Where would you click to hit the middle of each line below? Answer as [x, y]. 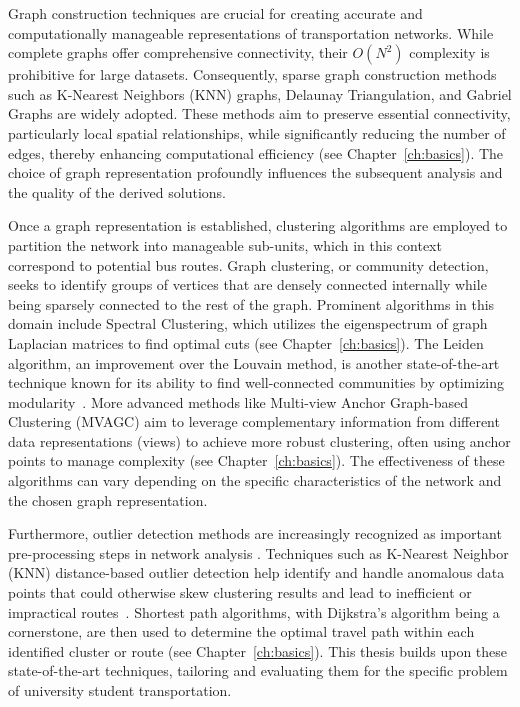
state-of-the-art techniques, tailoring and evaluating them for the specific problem [258, 670]
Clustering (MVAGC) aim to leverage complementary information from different [254, 421]
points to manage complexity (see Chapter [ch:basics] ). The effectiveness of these [256, 460]
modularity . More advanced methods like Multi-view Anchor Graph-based [238, 401]
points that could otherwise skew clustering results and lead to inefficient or [240, 592]
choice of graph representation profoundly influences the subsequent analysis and [255, 172]
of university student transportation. [120, 690]
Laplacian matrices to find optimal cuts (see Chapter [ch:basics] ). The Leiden [246, 342]
